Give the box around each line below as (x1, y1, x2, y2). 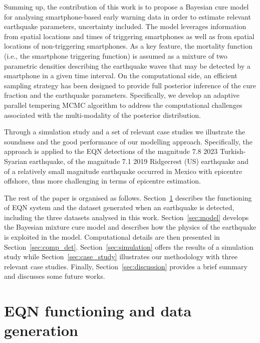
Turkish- (219, 146, 246, 156)
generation (4, 320, 78, 340)
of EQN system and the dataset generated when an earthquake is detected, (4, 202, 234, 213)
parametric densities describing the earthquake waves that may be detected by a (4, 60, 250, 71)
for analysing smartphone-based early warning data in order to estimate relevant (4, 11, 251, 22)
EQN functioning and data (4, 300, 192, 321)
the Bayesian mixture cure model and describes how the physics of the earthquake (4, 222, 256, 232)
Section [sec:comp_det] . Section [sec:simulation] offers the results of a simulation (4, 241, 254, 252)
